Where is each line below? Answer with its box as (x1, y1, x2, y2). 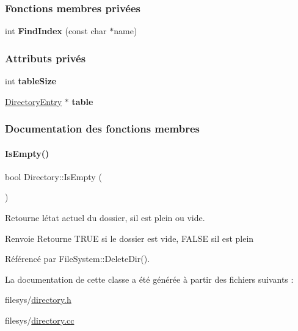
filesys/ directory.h (5, 293, 71, 306)
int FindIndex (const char (5, 24, 107, 37)
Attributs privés (5, 50, 86, 65)
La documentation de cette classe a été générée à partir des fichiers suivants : (5, 272, 294, 285)
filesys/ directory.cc (5, 314, 74, 327)
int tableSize (5, 75, 57, 87)
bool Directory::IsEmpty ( (5, 170, 102, 183)
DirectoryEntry (5, 95, 62, 107)
